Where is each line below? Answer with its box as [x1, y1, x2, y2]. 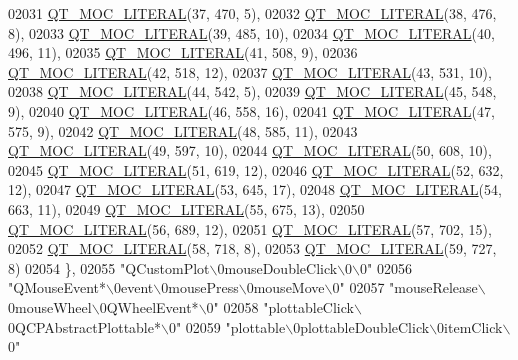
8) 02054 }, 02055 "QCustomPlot [8, 257, 210, 278]
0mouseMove [246, 277, 325, 298]
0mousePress [161, 277, 239, 298]
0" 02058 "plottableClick [206, 296, 354, 317]
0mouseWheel [8, 296, 92, 317]
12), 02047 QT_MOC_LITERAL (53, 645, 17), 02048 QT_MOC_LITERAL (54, [8, 179, 502, 200]
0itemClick [437, 316, 503, 337]
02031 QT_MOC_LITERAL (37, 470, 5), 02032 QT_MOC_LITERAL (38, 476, [8, 3, 497, 23]
